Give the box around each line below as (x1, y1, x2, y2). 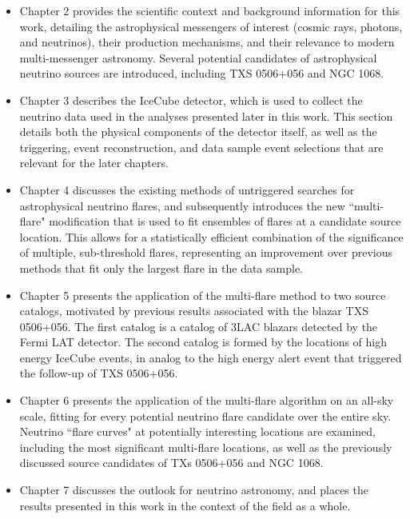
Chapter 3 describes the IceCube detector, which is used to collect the (19, 91, 363, 108)
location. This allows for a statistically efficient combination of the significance (19, 228, 404, 245)
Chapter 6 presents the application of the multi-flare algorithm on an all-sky (19, 392, 394, 409)
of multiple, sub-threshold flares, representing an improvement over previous (19, 244, 392, 261)
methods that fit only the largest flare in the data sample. (19, 259, 303, 276)
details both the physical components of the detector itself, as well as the (19, 123, 377, 140)
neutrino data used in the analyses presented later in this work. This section (19, 107, 393, 124)
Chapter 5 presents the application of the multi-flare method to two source (19, 286, 386, 303)
